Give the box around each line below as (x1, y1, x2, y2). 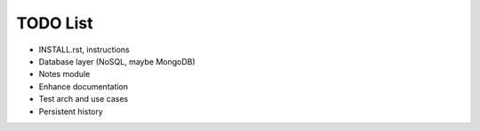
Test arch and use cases (38, 94, 129, 104)
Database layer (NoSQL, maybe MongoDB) (38, 56, 196, 66)
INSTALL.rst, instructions (38, 44, 131, 55)
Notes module (38, 69, 91, 80)
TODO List (16, 13, 93, 33)
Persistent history (38, 106, 104, 117)
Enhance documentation (38, 81, 129, 92)
